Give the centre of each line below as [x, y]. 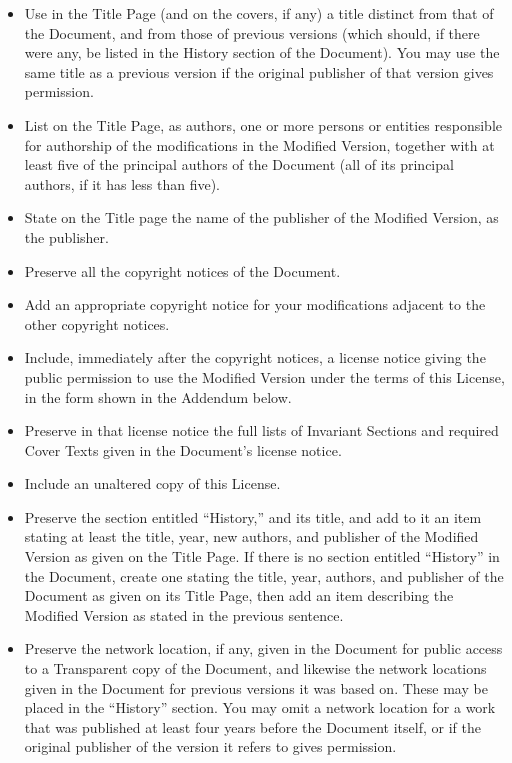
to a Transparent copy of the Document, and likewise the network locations [255, 668]
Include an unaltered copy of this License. [152, 483]
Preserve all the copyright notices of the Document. [182, 270]
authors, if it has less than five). [122, 183]
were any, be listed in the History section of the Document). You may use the [262, 52]
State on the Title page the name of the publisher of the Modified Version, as [261, 217]
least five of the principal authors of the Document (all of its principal [239, 164]
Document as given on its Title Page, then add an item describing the [239, 595]
